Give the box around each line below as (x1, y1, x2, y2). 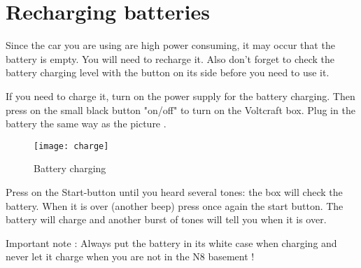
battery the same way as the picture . (6, 116, 167, 131)
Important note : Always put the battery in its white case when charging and (6, 235, 337, 250)
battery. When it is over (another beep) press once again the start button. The (6, 198, 344, 213)
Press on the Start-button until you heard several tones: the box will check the (6, 184, 343, 199)
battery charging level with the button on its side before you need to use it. (6, 65, 330, 80)
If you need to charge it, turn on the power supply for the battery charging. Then (6, 88, 355, 103)
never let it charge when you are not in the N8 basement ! (6, 249, 255, 264)
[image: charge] (34, 141, 109, 151)
